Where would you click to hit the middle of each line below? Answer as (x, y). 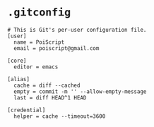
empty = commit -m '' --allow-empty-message (80, 91)
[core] (17, 61)
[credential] (26, 110)
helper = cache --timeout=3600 (60, 116)
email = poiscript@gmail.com (57, 48)
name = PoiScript (39, 42)
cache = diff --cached (47, 85)
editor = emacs (36, 67)
